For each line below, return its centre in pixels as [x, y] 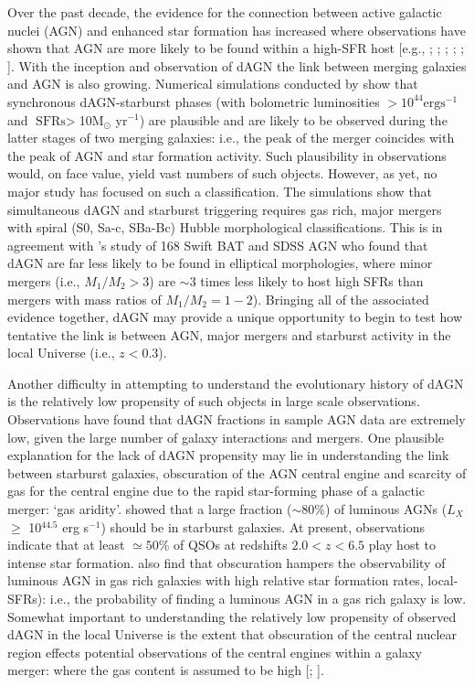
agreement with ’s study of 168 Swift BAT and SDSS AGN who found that [218, 245]
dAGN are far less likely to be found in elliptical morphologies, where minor [220, 263]
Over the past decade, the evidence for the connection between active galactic [225, 12]
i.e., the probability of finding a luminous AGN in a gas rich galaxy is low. [258, 598]
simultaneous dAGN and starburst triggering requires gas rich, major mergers [225, 209]
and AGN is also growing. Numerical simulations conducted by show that [213, 84]
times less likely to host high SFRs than [312, 280]
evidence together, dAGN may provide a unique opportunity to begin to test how [235, 317]
